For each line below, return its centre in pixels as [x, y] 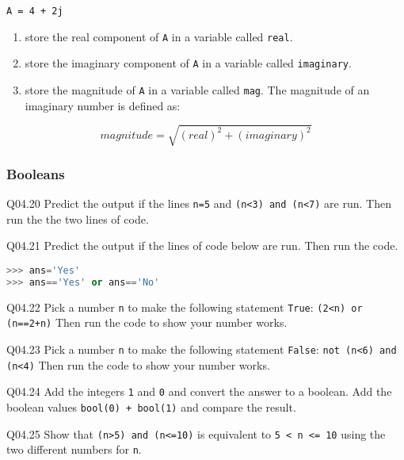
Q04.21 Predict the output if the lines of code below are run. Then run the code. [202, 245]
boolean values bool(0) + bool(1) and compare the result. [151, 406]
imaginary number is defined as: [103, 105]
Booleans [36, 173]
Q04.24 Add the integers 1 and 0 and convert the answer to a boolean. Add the [199, 391]
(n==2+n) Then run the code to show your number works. [147, 322]
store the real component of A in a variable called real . [159, 36]
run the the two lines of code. [78, 218]
